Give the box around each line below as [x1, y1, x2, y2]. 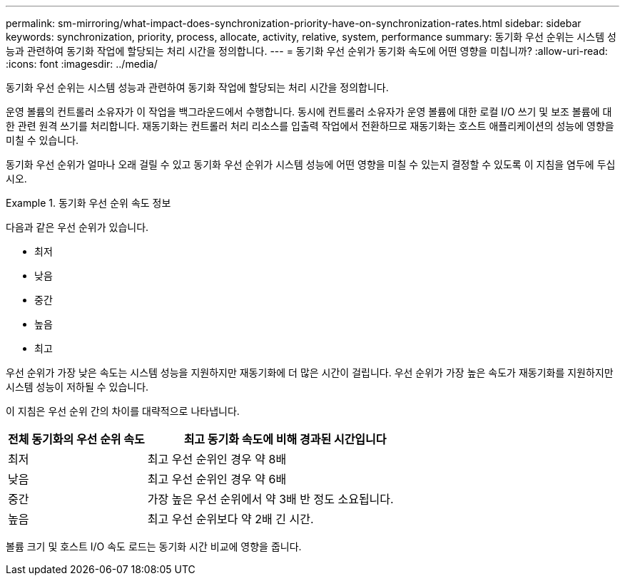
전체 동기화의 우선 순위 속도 [8, 432, 145, 446]
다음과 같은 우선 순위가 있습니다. [6, 221, 149, 233]
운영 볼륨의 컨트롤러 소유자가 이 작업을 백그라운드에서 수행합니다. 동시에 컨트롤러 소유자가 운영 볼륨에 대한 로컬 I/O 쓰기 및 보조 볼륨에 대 [6, 106, 612, 118]
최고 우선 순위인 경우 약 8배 [147, 452, 287, 466]
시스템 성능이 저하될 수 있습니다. [6, 381, 149, 393]
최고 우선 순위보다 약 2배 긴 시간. [147, 512, 314, 526]
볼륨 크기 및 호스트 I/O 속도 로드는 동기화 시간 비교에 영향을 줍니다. [6, 540, 302, 552]
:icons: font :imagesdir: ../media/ [6, 58, 158, 70]
